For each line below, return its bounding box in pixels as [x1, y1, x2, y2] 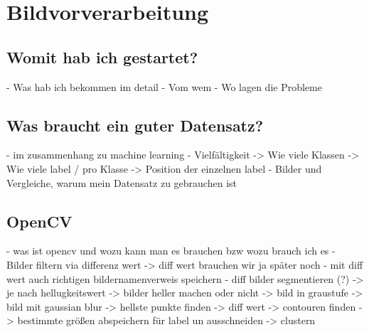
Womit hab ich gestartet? [6, 45, 198, 68]
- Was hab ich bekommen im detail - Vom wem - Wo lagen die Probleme [6, 79, 322, 94]
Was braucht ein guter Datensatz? [6, 114, 264, 136]
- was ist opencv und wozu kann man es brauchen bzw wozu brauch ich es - [6, 243, 336, 258]
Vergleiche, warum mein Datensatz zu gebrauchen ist [6, 175, 237, 190]
